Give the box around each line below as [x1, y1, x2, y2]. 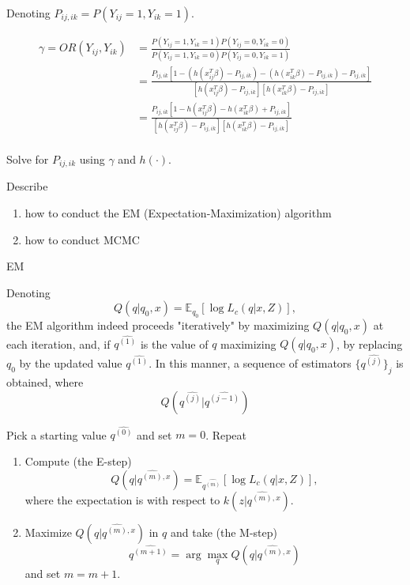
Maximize [24, 523, 72, 540]
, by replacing [337, 335, 403, 352]
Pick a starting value [6, 426, 107, 443]
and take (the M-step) [170, 523, 277, 540]
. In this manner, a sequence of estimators [149, 355, 352, 372]
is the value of [140, 335, 209, 352]
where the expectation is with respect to [24, 491, 220, 508]
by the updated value [19, 355, 122, 372]
